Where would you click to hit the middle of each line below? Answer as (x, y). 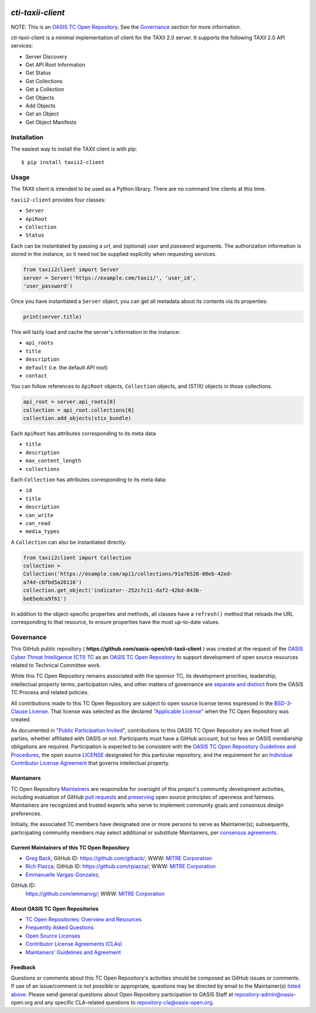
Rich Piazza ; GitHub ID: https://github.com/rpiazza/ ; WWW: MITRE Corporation (121, 867)
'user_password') (48, 286)
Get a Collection (45, 89)
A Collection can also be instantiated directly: (69, 542)
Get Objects (40, 97)
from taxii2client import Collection (77, 557)
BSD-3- (283, 703)
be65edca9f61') (45, 598)
